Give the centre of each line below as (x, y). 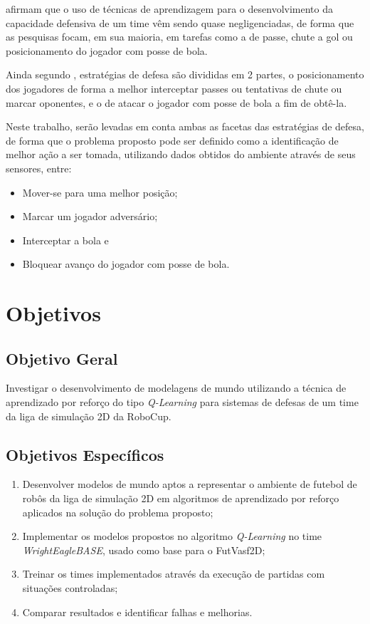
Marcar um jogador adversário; (90, 216)
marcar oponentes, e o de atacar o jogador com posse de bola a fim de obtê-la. (176, 102)
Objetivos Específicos (85, 454)
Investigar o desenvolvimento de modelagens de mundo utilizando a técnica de (176, 388)
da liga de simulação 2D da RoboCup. (89, 416)
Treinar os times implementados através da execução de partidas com (174, 574)
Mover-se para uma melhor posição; (100, 192)
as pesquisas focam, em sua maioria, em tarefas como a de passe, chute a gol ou (179, 37)
